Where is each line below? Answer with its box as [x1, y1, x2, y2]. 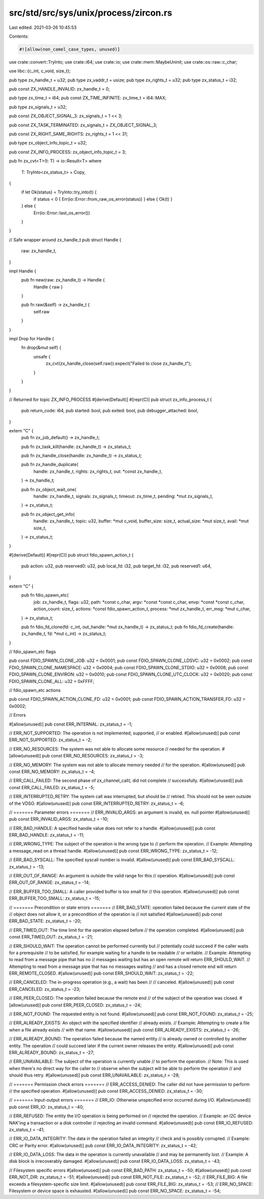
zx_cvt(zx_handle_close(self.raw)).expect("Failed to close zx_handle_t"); [45, 360, 192, 367]
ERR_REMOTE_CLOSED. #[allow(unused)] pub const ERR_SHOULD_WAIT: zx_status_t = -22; [9, 970, 194, 976]
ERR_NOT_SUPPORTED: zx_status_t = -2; [9, 737, 92, 743]
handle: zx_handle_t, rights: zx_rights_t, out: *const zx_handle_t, [33, 468, 162, 474]
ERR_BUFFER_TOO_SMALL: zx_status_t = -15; [9, 895, 101, 901]
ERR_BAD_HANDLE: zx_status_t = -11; [9, 832, 85, 838]
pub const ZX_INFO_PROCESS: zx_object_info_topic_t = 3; [9, 149, 127, 155]
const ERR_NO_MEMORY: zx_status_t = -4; [9, 769, 95, 775]
